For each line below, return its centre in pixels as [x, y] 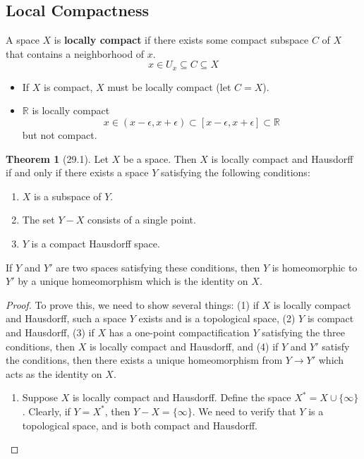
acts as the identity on [54, 373]
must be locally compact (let [169, 86]
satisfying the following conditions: [235, 172]
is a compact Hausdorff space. [96, 243]
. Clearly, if [46, 411]
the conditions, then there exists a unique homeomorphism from [144, 360]
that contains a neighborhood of [75, 53]
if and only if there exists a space [77, 172]
